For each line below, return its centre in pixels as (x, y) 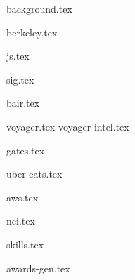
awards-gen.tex (38, 268)
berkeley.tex (32, 32)
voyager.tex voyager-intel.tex (68, 126)
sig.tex (20, 79)
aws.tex (22, 197)
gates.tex (26, 150)
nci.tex (21, 221)
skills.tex (25, 244)
